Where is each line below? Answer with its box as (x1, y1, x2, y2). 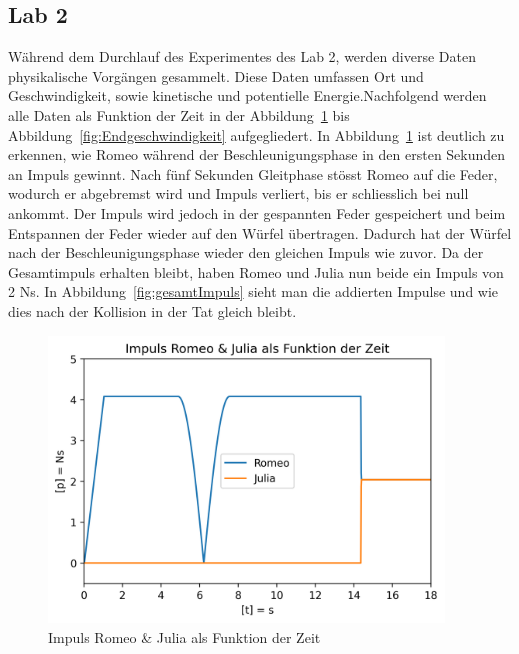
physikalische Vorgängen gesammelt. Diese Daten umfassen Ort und (8, 65, 424, 86)
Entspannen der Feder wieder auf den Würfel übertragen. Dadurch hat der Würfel (8, 222, 512, 243)
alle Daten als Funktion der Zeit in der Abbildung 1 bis (8, 104, 350, 125)
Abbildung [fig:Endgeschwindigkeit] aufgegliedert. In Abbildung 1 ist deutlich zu (8, 124, 505, 145)
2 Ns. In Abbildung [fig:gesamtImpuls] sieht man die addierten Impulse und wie (8, 281, 499, 302)
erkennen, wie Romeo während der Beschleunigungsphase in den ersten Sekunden (8, 144, 506, 165)
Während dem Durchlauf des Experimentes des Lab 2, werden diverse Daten (8, 46, 476, 67)
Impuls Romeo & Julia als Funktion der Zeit (48, 626, 321, 647)
